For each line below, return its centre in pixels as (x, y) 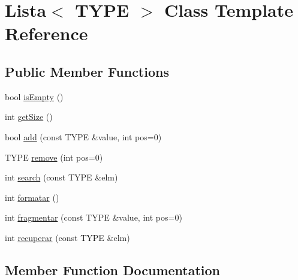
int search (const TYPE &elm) (61, 177)
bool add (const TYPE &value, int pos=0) (83, 136)
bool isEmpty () (34, 96)
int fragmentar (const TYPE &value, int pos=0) (94, 217)
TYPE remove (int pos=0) (54, 157)
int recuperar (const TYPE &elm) (67, 237)
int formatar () (32, 197)
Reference (46, 33)
